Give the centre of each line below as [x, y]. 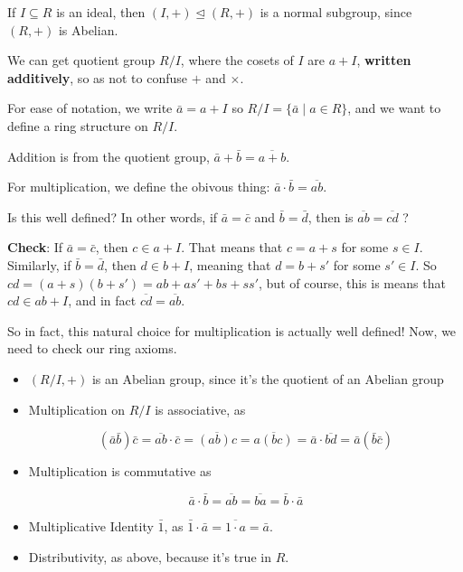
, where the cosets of [237, 60]
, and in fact [102, 300]
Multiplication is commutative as [120, 471]
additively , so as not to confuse [98, 77]
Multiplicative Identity [91, 526]
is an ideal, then [101, 12]
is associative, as [200, 409]
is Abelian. [88, 29]
